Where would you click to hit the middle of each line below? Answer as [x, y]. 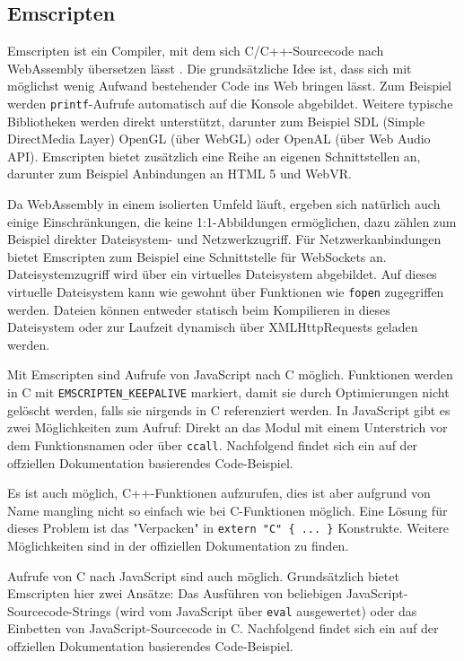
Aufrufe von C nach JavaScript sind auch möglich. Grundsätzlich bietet [203, 575]
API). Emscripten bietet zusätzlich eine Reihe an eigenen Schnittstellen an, [214, 156]
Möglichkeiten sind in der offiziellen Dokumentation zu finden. [178, 545]
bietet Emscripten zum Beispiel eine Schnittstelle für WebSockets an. [197, 256]
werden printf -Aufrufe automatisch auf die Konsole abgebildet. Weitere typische [230, 103]
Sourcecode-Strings [59, 610]
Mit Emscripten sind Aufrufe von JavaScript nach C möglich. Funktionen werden [230, 374]
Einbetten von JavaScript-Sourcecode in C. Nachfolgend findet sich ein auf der [223, 628]
